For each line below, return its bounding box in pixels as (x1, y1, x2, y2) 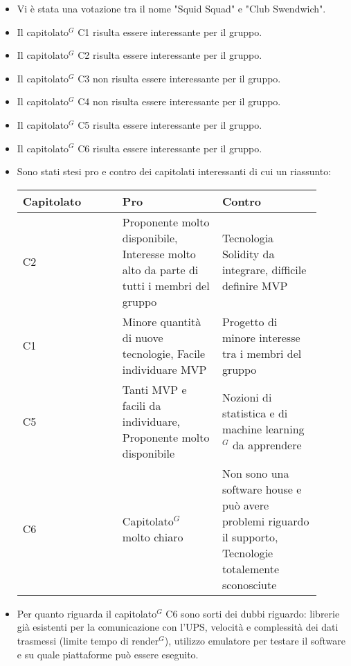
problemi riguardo (222, 512, 309, 529)
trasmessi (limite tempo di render (17, 633, 159, 647)
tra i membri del (222, 345, 302, 361)
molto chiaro (122, 528, 183, 545)
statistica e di (222, 405, 288, 422)
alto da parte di (122, 261, 199, 278)
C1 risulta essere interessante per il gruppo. (78, 24, 262, 39)
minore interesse (222, 329, 300, 345)
